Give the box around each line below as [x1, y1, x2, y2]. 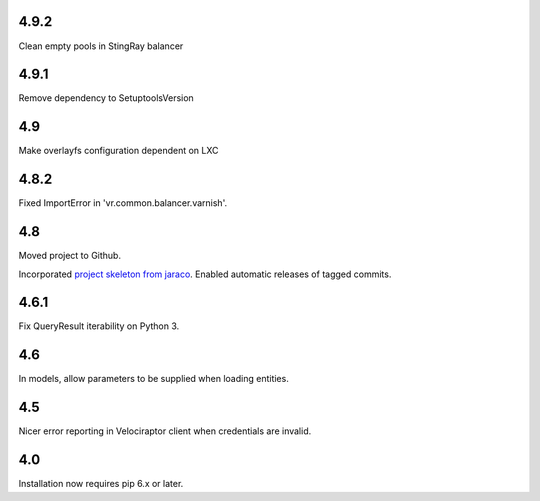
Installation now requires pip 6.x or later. [18, 478, 184, 490]
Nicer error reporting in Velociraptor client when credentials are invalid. [18, 425, 312, 437]
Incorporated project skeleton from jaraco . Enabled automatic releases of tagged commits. [18, 268, 392, 280]
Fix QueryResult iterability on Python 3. [18, 320, 180, 332]
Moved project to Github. [18, 250, 122, 262]
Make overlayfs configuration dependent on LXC [18, 145, 219, 157]
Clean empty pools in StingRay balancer [18, 40, 184, 52]
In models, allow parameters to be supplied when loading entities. [18, 373, 289, 385]
